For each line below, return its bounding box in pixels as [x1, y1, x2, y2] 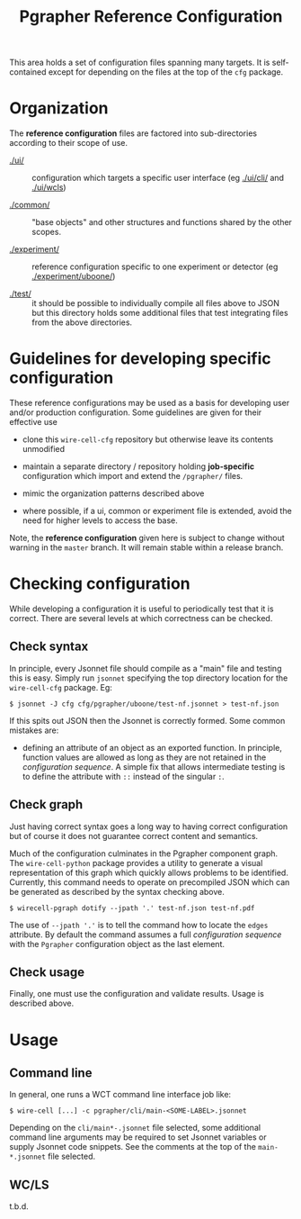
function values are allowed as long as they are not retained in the [22, 752, 267, 763]
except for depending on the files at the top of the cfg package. [48, 67, 284, 77]
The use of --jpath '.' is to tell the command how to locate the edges [9, 919, 269, 930]
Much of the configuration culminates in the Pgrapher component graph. [9, 848, 279, 859]
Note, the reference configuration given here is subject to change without [9, 533, 285, 544]
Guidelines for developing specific [9, 348, 271, 369]
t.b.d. [9, 1201, 29, 1212]
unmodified [22, 444, 66, 455]
